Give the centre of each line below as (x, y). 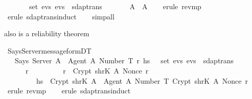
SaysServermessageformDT (49, 50)
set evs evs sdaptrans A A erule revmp (115, 6)
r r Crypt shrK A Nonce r (87, 70)
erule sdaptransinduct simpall (61, 16)
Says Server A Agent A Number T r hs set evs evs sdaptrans (124, 60)
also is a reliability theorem (47, 33)
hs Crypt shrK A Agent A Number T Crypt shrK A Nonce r (142, 80)
